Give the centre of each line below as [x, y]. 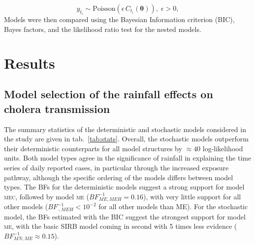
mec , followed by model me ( [47, 196]
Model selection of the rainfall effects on [109, 94]
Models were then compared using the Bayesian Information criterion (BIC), [119, 19]
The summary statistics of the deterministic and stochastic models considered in [125, 129]
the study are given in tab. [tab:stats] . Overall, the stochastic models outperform [126, 139]
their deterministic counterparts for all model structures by [93, 148]
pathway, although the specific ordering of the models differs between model [119, 177]
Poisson [104, 9]
